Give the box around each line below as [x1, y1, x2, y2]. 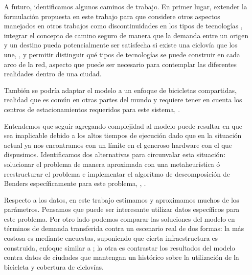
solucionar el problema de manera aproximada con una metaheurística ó [4, 159, 220, 169]
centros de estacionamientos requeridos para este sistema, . [4, 104, 180, 114]
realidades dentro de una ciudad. [4, 69, 102, 79]
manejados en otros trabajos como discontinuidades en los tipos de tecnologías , [4, 21, 243, 31]
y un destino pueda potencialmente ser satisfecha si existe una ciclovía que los [4, 40, 237, 50]
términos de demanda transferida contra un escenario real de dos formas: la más [4, 223, 244, 233]
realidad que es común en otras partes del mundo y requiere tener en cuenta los [4, 94, 242, 105]
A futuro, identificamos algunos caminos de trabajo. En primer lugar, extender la [4, 1, 247, 11]
